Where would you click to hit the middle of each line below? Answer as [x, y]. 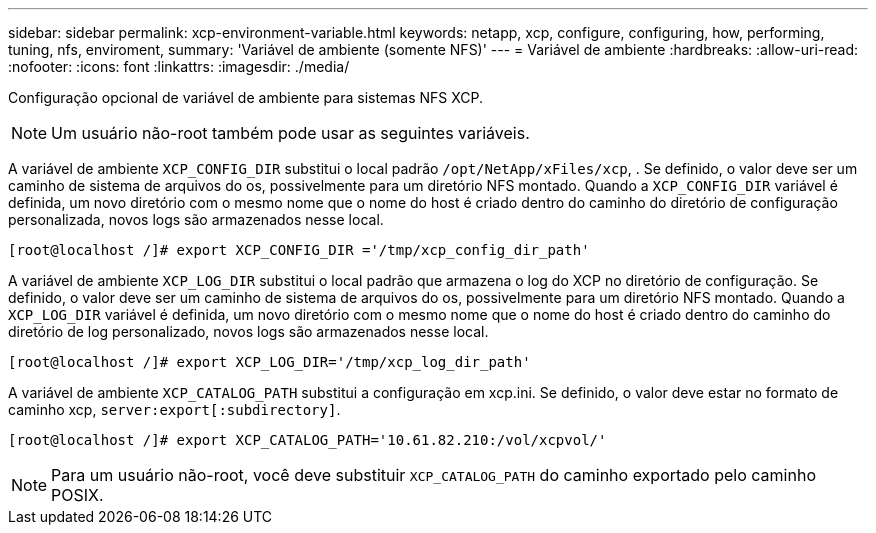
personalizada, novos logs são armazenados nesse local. [196, 219]
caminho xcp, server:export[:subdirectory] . [174, 409]
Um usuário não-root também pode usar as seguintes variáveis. [290, 133]
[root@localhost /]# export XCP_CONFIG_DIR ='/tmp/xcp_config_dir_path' [299, 250]
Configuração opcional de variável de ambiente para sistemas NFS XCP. [246, 97]
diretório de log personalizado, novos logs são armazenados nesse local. [248, 331]
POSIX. [77, 495]
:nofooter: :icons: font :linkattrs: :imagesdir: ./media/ [179, 66]
